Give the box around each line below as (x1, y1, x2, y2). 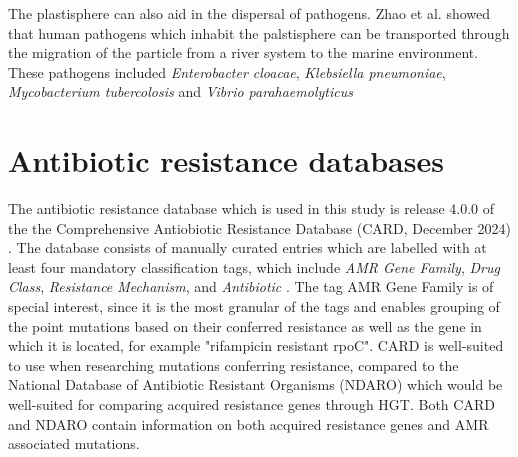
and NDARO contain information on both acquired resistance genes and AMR (8, 413, 489, 434)
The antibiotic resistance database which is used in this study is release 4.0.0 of (8, 198, 495, 219)
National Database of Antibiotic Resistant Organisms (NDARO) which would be (8, 374, 503, 395)
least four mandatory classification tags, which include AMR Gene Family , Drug (8, 256, 500, 277)
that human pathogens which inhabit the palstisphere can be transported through (8, 22, 510, 43)
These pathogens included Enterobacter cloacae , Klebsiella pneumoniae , (8, 61, 446, 82)
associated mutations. (8, 433, 140, 454)
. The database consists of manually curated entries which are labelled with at (8, 237, 487, 258)
